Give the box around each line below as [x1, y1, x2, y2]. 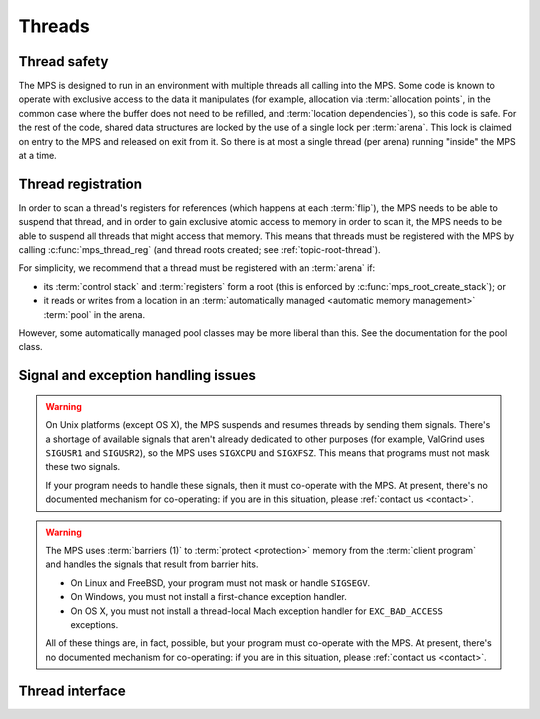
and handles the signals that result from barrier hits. [45, 558, 259, 570]
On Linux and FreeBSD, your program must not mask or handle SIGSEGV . [70, 576, 371, 589]
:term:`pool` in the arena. [43, 308, 145, 320]
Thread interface [18, 682, 126, 699]
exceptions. [70, 618, 119, 630]
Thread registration [18, 175, 142, 192]
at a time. [18, 150, 57, 162]
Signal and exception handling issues [18, 367, 257, 384]
